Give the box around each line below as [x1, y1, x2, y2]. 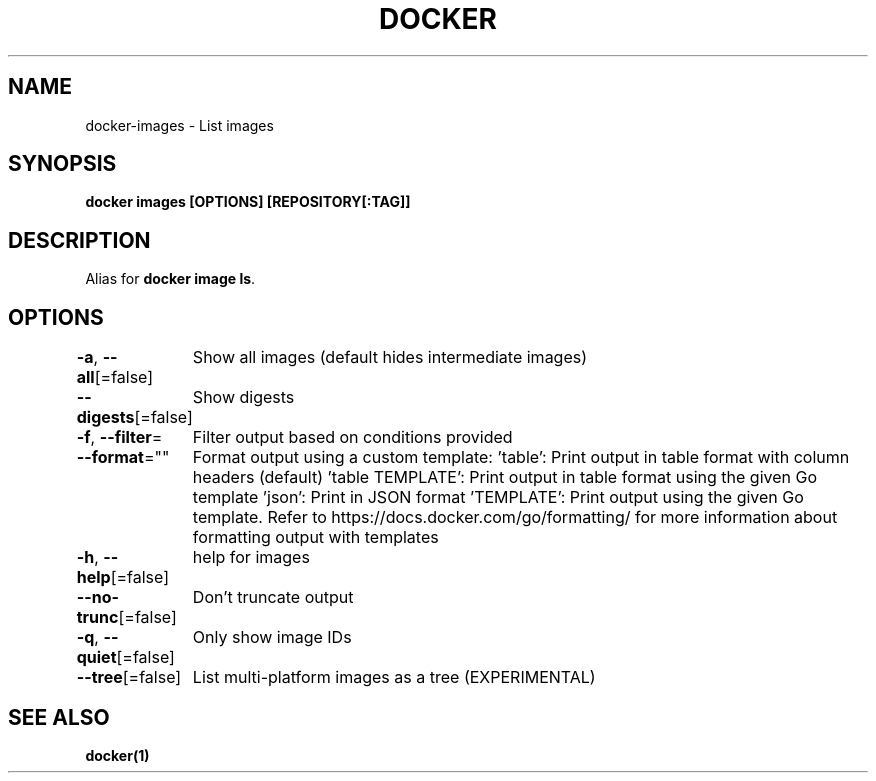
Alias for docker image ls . [85, 270, 256, 288]
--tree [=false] [76, 667, 182, 688]
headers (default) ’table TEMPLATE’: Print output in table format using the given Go [192, 467, 817, 488]
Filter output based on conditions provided [192, 427, 513, 448]
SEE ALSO [8, 704, 110, 730]
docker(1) [85, 746, 150, 764]
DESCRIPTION [8, 227, 151, 253]
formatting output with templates [192, 527, 439, 548]
